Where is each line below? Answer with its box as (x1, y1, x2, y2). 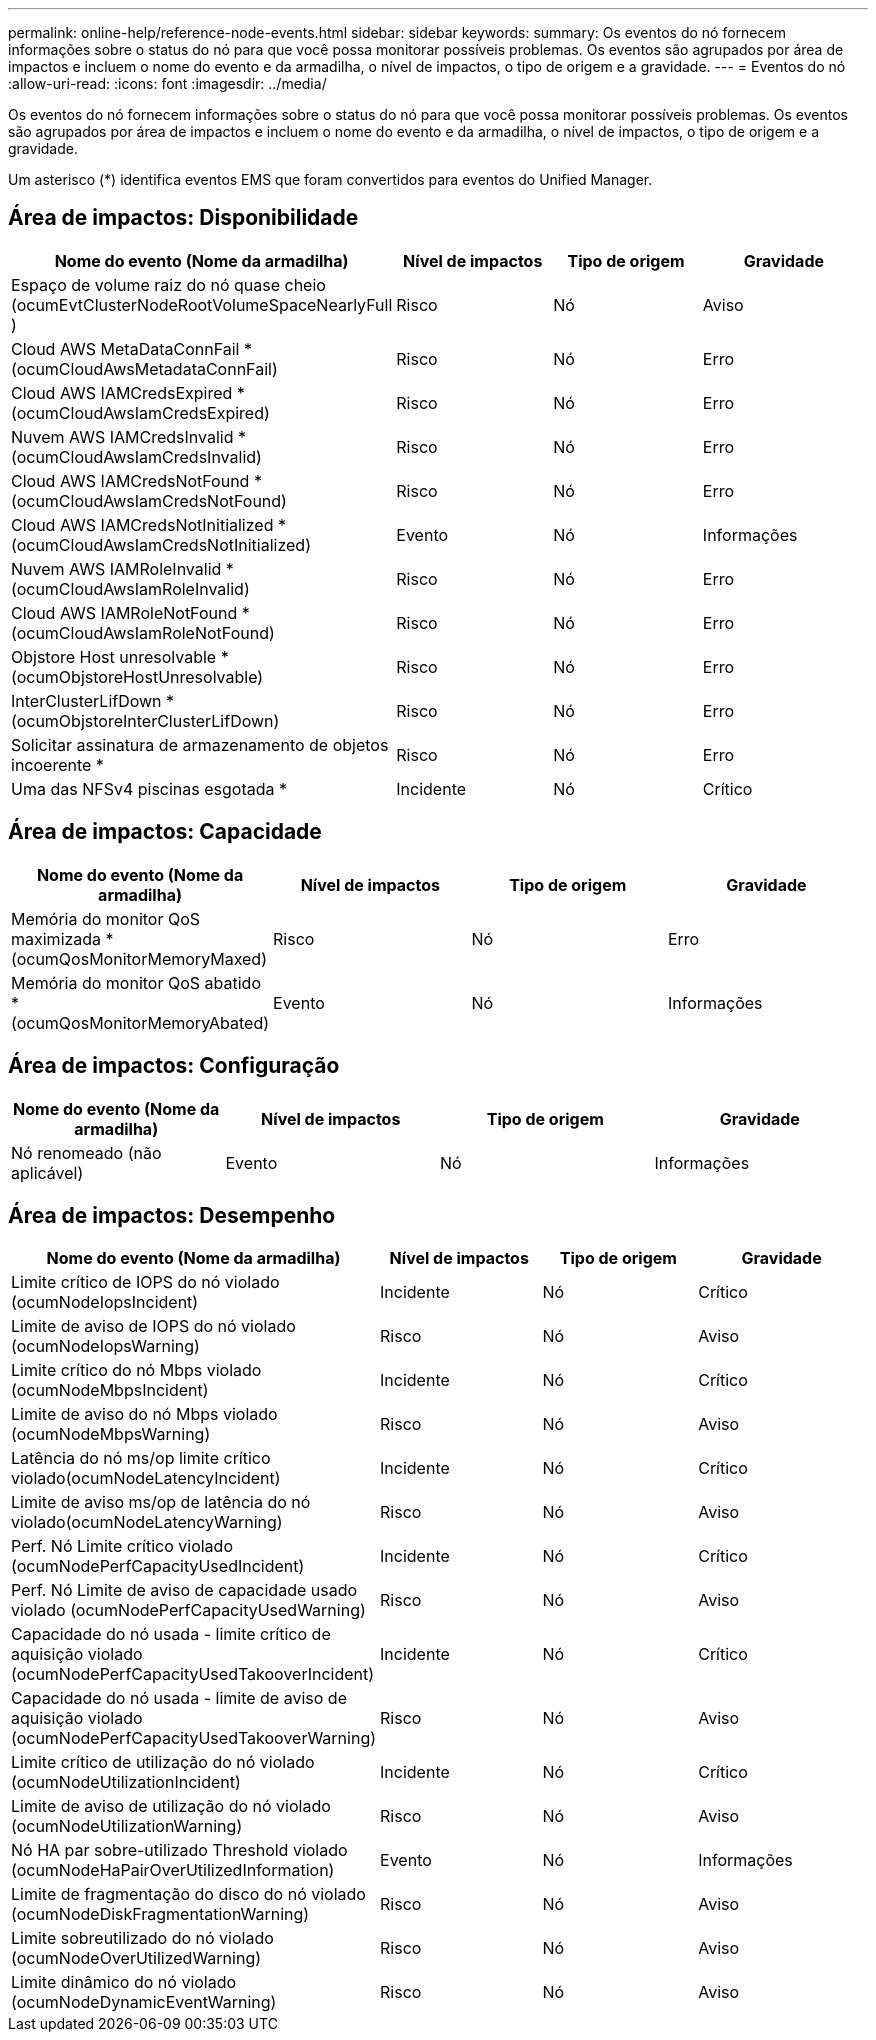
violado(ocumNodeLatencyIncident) (11, 1468, 281, 1489)
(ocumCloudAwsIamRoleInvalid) (11, 578, 250, 599)
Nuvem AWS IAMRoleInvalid (11, 558, 222, 579)
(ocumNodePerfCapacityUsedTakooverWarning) (11, 1728, 377, 1749)
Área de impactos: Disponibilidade (8, 205, 359, 231)
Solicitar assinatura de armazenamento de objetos (11, 734, 389, 755)
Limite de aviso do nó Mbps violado (11, 1404, 278, 1425)
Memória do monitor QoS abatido (11, 972, 261, 993)
